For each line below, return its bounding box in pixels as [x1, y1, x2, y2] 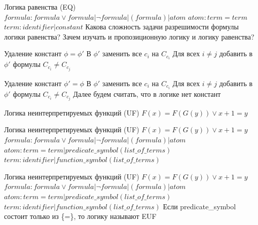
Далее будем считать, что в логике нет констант [73, 88, 221, 99]
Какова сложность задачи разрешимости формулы [85, 21, 239, 32]
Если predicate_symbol [163, 201, 236, 211]
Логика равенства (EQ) [4, 2, 76, 12]
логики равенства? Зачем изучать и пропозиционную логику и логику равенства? [4, 31, 254, 42]
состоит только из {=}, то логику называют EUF [4, 211, 157, 221]
